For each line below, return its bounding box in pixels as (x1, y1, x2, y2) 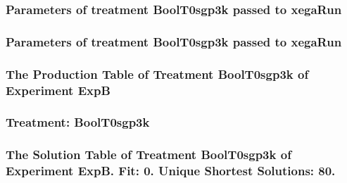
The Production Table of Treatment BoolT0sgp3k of (6, 65, 309, 82)
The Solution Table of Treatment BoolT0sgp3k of (6, 146, 291, 163)
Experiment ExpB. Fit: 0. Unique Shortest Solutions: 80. (6, 162, 336, 179)
